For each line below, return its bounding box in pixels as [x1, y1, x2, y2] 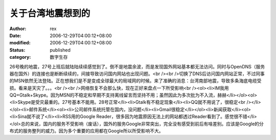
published [50, 46, 71, 53]
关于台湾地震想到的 [9, 8, 90, 19]
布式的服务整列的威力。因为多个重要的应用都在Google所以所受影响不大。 [9, 128, 164, 134]
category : [9, 54, 31, 60]
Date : [9, 32, 21, 38]
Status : [9, 46, 26, 53]
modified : [9, 40, 31, 46]
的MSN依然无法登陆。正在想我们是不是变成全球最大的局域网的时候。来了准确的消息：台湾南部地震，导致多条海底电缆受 [9, 78, 262, 84]
